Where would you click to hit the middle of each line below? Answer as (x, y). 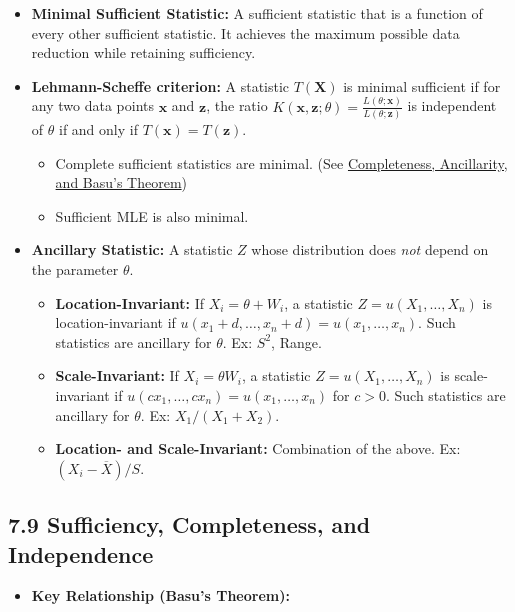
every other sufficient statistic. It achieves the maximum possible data (245, 32)
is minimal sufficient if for (422, 85)
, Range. (296, 341)
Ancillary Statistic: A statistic (132, 249)
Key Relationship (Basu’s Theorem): (160, 595)
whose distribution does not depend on (370, 249)
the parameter (75, 268)
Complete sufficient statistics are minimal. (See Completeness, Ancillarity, (281, 162)
